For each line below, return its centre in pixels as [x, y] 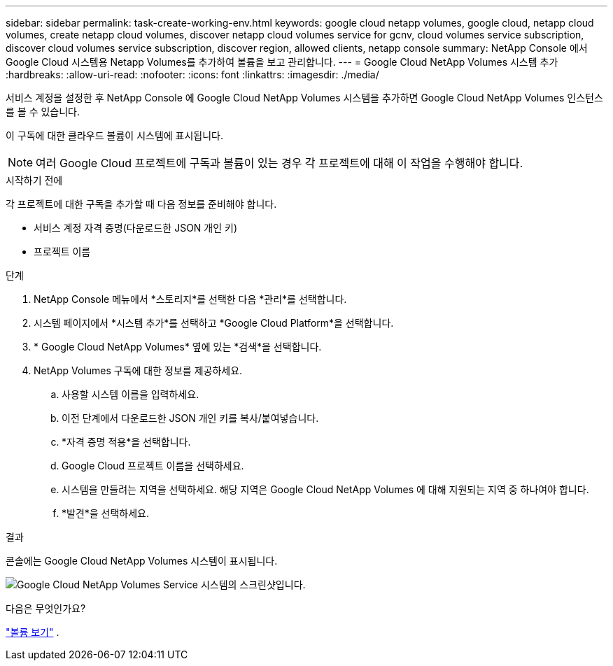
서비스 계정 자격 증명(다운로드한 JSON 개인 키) [136, 228]
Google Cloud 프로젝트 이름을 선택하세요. [153, 466]
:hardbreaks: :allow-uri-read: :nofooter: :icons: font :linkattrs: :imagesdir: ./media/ [192, 75]
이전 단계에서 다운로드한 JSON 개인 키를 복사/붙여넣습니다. [190, 418]
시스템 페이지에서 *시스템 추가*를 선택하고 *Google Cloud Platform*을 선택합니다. [214, 323]
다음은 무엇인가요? [46, 608]
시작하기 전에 [34, 180]
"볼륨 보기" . [33, 632]
